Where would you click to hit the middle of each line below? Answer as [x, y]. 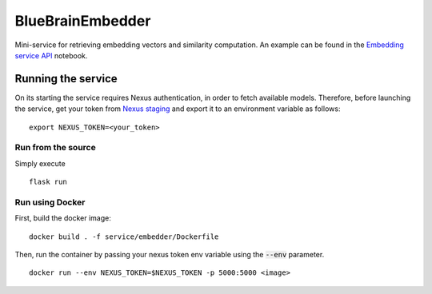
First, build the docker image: [63, 218]
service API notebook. [51, 55]
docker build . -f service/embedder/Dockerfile [124, 236]
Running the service [66, 79]
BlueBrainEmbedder [83, 21]
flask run [48, 182]
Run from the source [55, 148]
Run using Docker [50, 202]
